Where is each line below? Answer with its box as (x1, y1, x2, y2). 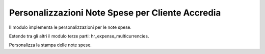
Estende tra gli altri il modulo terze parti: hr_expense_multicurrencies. (9, 33, 149, 39)
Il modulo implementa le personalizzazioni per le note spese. (9, 24, 132, 30)
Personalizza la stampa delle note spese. (9, 42, 92, 48)
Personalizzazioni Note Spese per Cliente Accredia (9, 7, 221, 18)
